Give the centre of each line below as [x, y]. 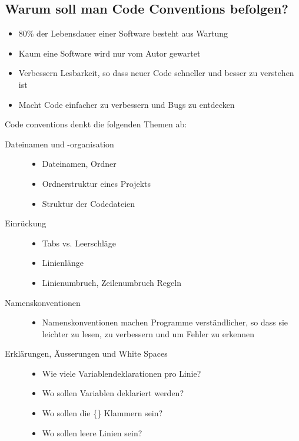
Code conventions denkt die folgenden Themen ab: [96, 124]
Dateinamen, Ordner [79, 164]
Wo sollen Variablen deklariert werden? [113, 393]
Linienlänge [63, 263]
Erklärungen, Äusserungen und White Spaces [86, 353]
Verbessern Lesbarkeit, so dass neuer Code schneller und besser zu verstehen [156, 73]
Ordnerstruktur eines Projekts [97, 183]
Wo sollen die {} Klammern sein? [102, 413]
